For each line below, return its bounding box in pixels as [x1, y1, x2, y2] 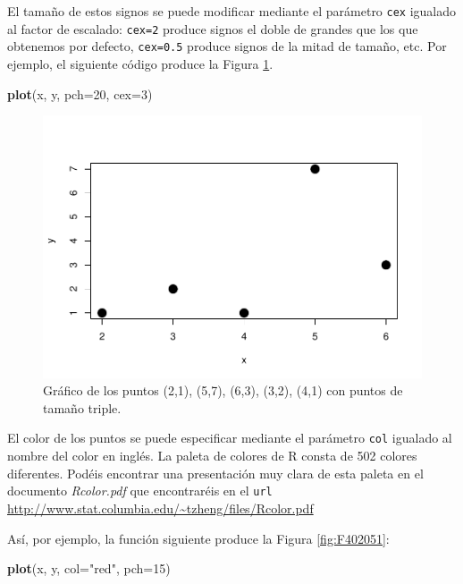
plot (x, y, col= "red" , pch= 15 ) [7, 559, 171, 578]
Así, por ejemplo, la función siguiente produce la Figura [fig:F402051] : [7, 529, 390, 547]
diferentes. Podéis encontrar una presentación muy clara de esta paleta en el [7, 463, 424, 482]
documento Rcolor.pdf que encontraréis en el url [7, 481, 273, 500]
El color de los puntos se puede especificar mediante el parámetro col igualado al [7, 428, 452, 447]
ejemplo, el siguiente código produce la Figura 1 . [7, 54, 274, 72]
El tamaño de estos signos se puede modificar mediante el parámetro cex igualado [7, 2, 457, 20]
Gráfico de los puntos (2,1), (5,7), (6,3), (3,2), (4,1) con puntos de [43, 381, 403, 400]
